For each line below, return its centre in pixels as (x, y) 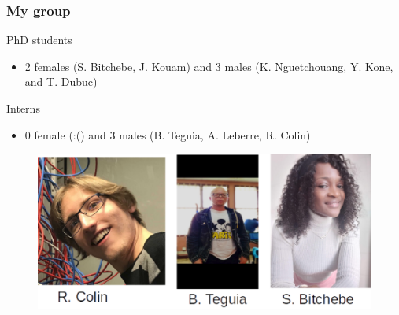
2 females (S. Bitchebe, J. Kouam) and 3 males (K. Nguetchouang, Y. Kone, (209, 66)
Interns (23, 108)
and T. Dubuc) (61, 82)
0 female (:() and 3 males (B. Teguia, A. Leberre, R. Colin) (168, 134)
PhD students (39, 40)
